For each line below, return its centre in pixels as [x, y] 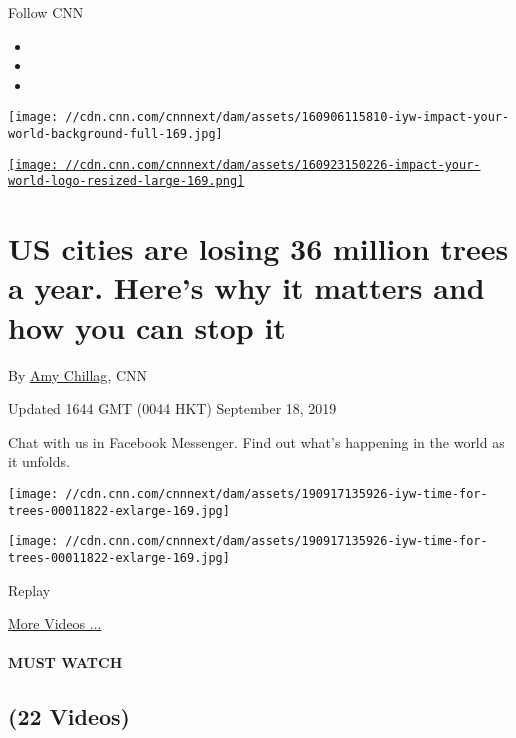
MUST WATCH [65, 662]
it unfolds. [39, 461]
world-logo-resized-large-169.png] [126, 181]
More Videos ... [55, 623]
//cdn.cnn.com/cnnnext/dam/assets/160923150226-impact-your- [273, 164]
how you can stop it [147, 326]
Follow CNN [46, 12]
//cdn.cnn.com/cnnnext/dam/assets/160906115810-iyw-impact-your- [287, 117]
